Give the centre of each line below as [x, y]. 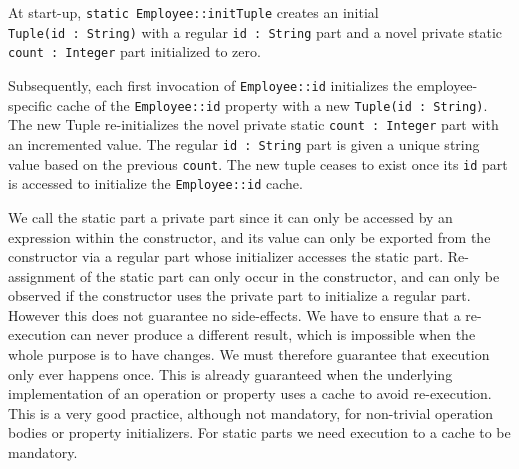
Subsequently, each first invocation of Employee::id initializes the [210, 84]
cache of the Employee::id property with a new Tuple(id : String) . [272, 104]
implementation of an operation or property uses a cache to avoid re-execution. [250, 393]
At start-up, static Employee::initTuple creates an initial [193, 12]
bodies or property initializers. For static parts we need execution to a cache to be [259, 432]
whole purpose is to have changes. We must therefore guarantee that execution [249, 354]
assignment [42, 275]
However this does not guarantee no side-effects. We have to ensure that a [234, 314]
